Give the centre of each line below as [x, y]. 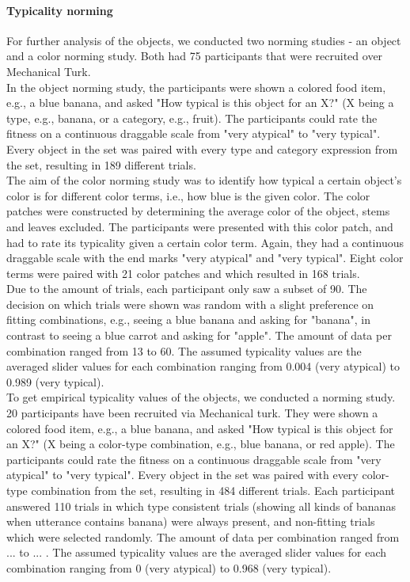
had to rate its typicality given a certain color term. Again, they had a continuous [205, 242]
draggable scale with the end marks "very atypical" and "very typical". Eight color [205, 258]
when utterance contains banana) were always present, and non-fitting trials [191, 521]
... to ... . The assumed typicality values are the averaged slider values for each [196, 552]
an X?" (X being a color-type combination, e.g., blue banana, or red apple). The [201, 444]
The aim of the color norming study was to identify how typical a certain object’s [204, 180]
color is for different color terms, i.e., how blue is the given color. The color [188, 195]
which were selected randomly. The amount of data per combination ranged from [203, 536]
